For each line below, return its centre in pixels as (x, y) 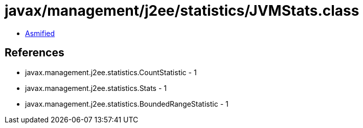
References (35, 53)
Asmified (40, 33)
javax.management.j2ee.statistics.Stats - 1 (96, 88)
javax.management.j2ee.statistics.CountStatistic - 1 (111, 72)
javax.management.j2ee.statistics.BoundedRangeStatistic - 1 (127, 104)
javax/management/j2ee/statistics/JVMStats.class (182, 11)
